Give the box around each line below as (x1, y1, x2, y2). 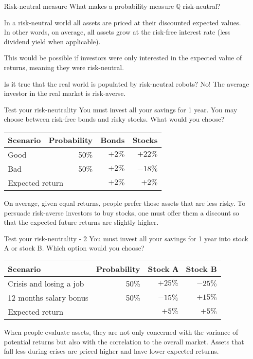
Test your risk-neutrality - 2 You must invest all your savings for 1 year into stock (4, 233, 249, 243)
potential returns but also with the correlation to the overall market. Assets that (4, 336, 244, 346)
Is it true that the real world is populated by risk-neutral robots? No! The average (4, 78, 249, 89)
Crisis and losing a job (8, 277, 84, 289)
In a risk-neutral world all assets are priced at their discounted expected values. (4, 17, 241, 27)
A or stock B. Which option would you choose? (4, 243, 145, 253)
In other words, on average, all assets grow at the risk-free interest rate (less (4, 27, 231, 37)
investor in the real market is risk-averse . (4, 88, 126, 98)
